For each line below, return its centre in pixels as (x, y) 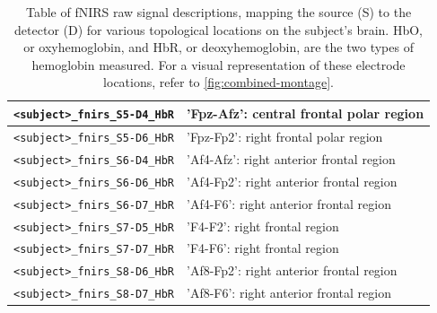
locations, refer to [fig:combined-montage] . (218, 82)
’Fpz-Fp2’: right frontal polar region (284, 136)
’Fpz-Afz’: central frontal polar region (305, 113)
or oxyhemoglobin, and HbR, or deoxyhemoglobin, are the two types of (218, 47)
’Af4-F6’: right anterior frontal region (288, 203)
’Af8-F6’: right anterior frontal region (288, 293)
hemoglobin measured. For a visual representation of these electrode (218, 64)
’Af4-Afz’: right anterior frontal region (291, 158)
